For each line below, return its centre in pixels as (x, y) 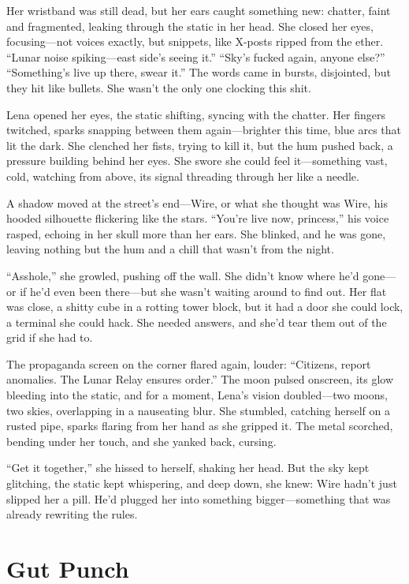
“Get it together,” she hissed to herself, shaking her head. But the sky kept (188, 468)
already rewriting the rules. (72, 514)
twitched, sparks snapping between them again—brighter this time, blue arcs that (204, 130)
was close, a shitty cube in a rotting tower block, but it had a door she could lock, (205, 307)
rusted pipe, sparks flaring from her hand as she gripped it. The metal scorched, (200, 426)
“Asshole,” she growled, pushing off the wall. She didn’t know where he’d (183, 275)
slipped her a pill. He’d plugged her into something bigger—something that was (199, 498)
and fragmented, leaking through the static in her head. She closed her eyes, (190, 26)
